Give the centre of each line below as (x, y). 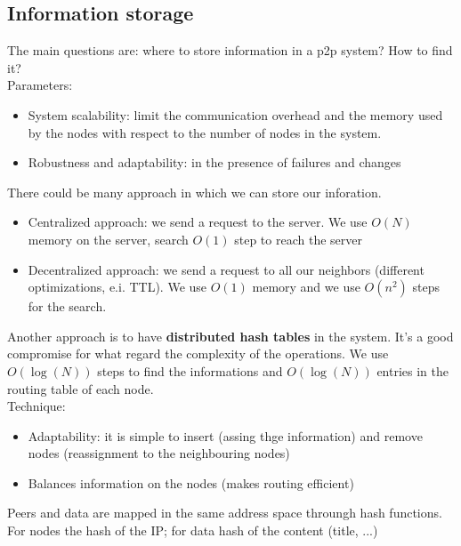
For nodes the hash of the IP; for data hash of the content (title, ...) (193, 530)
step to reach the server (298, 239)
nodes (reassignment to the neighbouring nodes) (159, 453)
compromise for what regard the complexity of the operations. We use (198, 353)
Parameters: (40, 85)
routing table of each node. (81, 388)
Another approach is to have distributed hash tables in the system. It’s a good (230, 336)
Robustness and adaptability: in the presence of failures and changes (214, 162)
